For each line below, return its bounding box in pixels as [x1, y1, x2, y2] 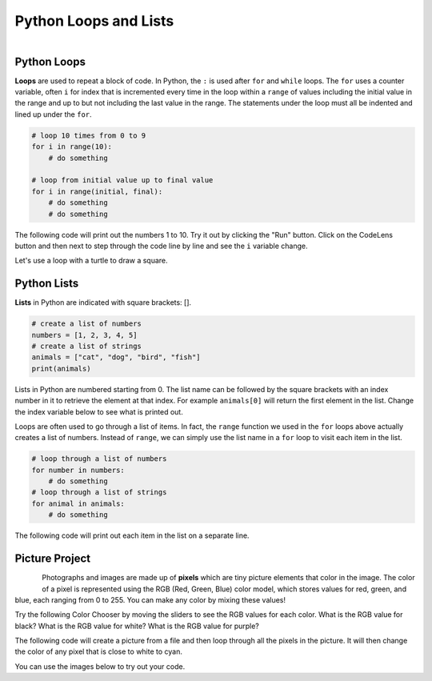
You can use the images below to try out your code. [14, 661, 186, 671]
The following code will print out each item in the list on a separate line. [14, 531, 250, 540]
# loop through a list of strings [31, 488, 167, 497]
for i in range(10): [31, 142, 112, 151]
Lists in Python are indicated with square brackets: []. [14, 298, 192, 307]
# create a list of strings [31, 341, 142, 351]
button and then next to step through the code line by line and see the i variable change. [14, 241, 308, 250]
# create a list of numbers [31, 319, 142, 328]
